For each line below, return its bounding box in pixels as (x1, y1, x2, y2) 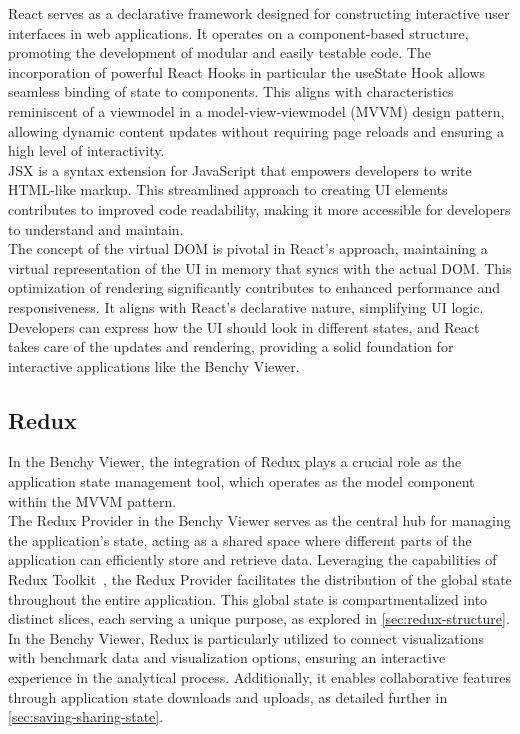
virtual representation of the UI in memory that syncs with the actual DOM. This (8, 257, 512, 278)
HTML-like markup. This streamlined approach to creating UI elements (8, 179, 448, 200)
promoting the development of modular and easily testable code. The (8, 42, 431, 63)
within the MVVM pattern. (8, 490, 177, 511)
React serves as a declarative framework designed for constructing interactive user (8, 3, 510, 23)
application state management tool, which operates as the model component (8, 471, 475, 492)
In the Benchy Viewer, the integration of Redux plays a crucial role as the (8, 451, 462, 472)
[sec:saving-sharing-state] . (8, 706, 164, 727)
